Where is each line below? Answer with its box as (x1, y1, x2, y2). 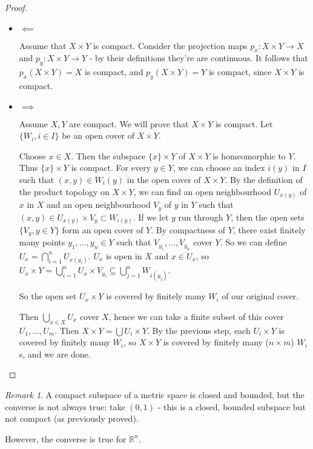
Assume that (19, 39, 67, 52)
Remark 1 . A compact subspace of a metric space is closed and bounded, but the (5, 388, 305, 401)
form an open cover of (62, 224, 143, 236)
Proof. (5, 1, 27, 13)
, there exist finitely (232, 224, 306, 236)
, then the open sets (231, 210, 305, 223)
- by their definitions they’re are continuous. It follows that (89, 52, 308, 64)
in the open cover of (127, 173, 201, 185)
